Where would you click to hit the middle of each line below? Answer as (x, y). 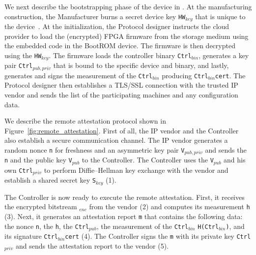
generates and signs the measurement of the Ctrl (79, 75)
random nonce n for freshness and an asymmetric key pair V (95, 149)
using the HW (23, 55)
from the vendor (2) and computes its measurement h (170, 207)
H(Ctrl (208, 227)
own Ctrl (19, 170)
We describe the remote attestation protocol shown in (85, 121)
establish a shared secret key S (50, 180)
